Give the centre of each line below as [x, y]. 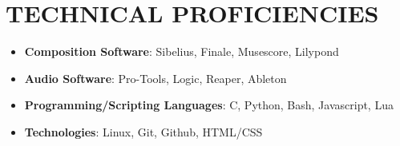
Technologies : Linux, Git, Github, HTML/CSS [143, 131]
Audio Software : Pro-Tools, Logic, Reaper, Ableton [156, 78]
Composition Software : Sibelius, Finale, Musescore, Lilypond [182, 51]
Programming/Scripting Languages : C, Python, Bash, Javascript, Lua [209, 105]
